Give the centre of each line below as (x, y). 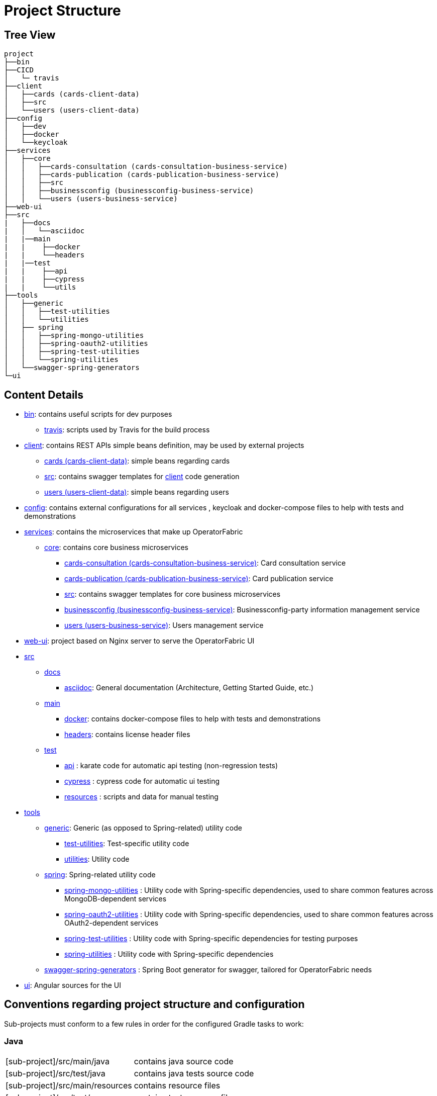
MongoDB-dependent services (116, 899)
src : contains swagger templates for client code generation (142, 477)
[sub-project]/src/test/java (56, 1073)
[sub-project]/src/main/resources (69, 1085)
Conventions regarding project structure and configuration (154, 1004)
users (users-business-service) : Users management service (164, 625)
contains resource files (177, 1085)
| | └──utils (40, 287)
